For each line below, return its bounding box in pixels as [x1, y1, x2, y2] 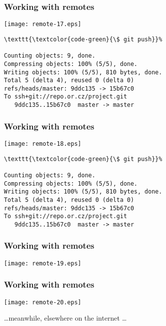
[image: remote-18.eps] [4, 140, 82, 147]
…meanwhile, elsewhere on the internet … [4, 313, 127, 323]
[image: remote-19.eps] [4, 260, 82, 267]
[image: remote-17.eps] [4, 21, 82, 28]
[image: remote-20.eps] [4, 298, 82, 306]
